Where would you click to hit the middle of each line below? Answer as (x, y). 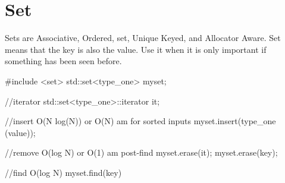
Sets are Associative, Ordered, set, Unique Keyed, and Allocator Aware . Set (143, 38)
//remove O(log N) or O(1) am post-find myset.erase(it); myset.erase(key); (141, 152)
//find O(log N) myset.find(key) (63, 172)
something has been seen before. (63, 61)
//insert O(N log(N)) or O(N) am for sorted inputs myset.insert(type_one (140, 121)
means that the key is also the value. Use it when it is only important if (136, 49)
